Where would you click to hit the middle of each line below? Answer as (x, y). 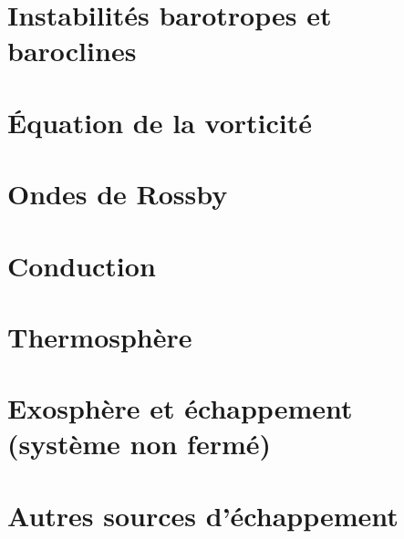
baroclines (72, 51)
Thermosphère (100, 336)
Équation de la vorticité (160, 122)
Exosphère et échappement (180, 408)
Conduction (82, 265)
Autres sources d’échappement (203, 515)
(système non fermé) (140, 444)
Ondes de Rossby (118, 194)
